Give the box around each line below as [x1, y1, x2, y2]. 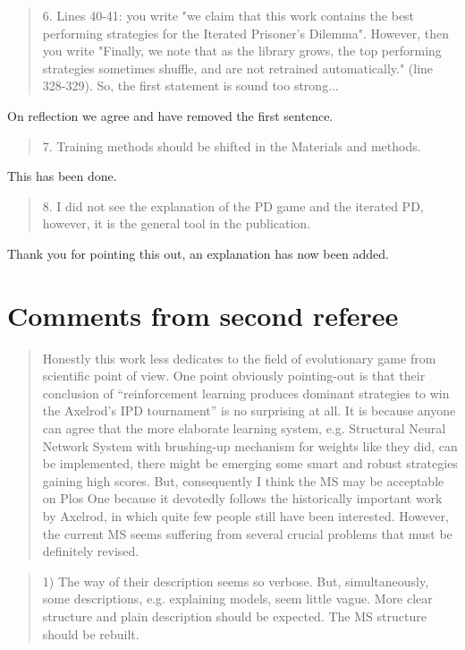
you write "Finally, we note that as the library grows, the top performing [42, 41, 442, 60]
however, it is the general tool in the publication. [42, 214, 311, 233]
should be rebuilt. [42, 624, 139, 643]
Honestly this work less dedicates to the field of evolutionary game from [42, 348, 436, 367]
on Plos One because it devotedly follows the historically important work [42, 489, 443, 508]
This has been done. [7, 167, 117, 185]
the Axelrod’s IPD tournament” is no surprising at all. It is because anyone [42, 401, 456, 420]
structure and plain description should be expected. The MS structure [42, 606, 427, 625]
